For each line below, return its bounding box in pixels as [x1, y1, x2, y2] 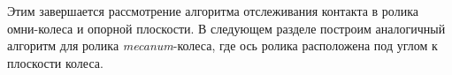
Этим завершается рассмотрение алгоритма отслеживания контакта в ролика [7, 2, 418, 19]
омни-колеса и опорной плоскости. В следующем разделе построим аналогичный [7, 19, 446, 37]
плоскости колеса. [7, 53, 103, 71]
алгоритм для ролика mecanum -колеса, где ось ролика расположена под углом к [7, 36, 438, 55]
